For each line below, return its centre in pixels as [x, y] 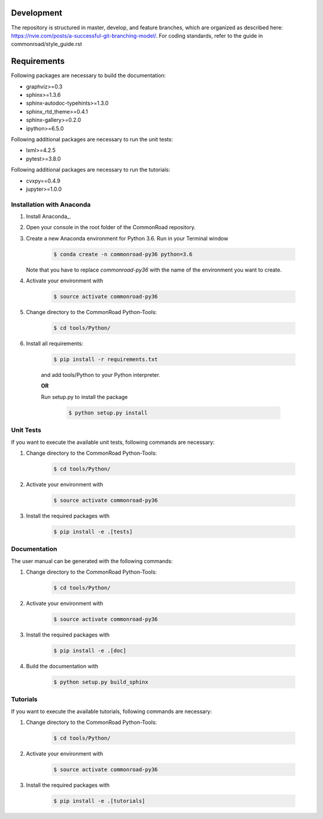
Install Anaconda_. [48, 217]
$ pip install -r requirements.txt [106, 360]
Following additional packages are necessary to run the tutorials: [91, 170]
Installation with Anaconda [51, 205]
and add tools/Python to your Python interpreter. [101, 375]
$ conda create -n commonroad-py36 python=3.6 [123, 254]
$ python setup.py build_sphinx [101, 682]
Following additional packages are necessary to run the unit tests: [92, 139]
